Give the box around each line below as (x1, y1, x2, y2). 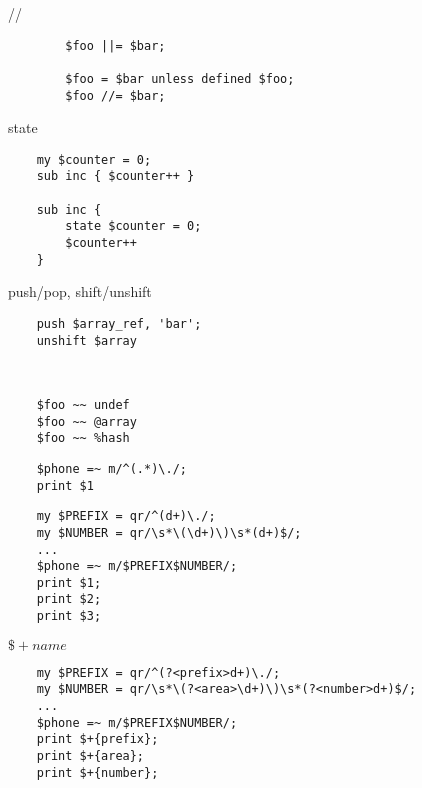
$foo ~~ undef (36, 397, 130, 412)
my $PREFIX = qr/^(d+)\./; (36, 509, 216, 524)
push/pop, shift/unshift (8, 281, 152, 302)
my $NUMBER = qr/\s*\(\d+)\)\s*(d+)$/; (36, 525, 302, 540)
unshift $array (36, 333, 137, 348)
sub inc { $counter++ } (36, 169, 195, 184)
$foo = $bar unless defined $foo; (65, 71, 295, 86)
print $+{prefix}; (36, 732, 159, 747)
